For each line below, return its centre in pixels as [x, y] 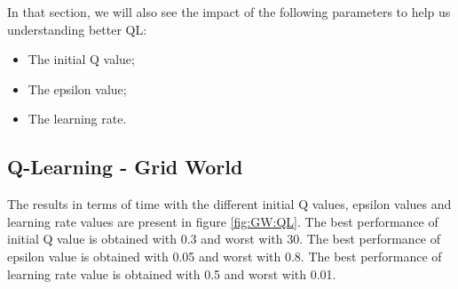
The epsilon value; [77, 88]
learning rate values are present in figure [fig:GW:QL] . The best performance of [223, 221]
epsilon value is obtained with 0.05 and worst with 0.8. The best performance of [225, 256]
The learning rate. [77, 119]
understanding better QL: [77, 29]
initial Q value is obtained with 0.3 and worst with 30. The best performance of [224, 239]
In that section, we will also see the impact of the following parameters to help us [229, 12]
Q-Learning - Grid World [125, 167]
